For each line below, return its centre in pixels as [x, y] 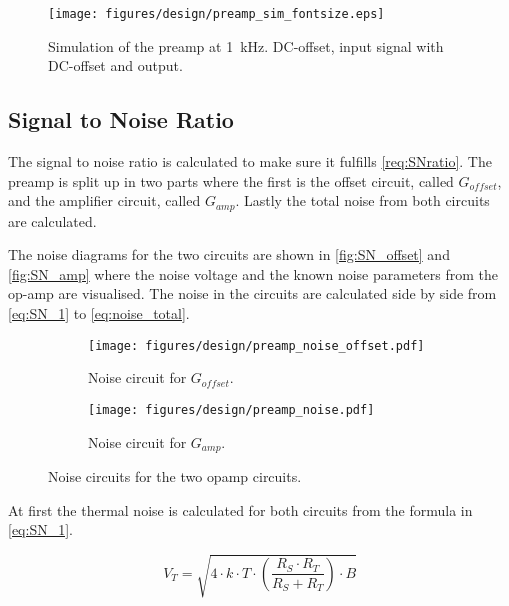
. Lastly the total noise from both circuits [362, 200]
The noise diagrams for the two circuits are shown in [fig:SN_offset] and [229, 254]
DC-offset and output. [115, 65]
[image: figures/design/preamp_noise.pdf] [231, 409]
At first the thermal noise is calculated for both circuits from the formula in [240, 509]
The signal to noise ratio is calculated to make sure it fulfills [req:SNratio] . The [250, 161]
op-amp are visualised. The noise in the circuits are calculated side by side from [252, 293]
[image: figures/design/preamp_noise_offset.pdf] [256, 345]
